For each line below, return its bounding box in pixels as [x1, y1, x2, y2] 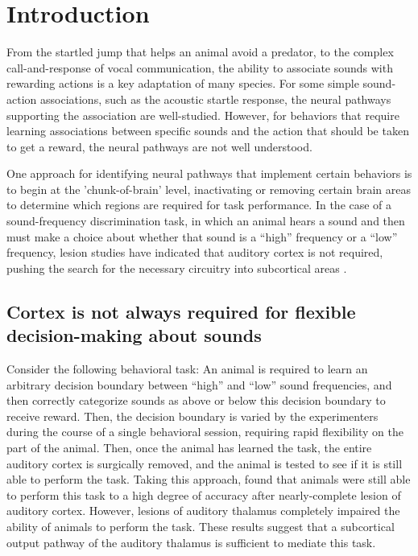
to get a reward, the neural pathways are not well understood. [6, 138, 312, 154]
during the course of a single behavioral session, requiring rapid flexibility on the [6, 423, 404, 440]
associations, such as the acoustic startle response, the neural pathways [39, 90, 391, 107]
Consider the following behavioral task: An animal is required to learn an [6, 360, 368, 377]
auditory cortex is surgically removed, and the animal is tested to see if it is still [6, 455, 403, 472]
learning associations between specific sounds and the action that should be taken [6, 122, 409, 139]
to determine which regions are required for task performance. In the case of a [6, 196, 392, 213]
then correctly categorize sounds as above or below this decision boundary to [6, 392, 386, 409]
